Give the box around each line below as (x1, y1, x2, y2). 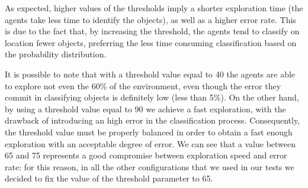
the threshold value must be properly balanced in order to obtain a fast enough (5, 125, 293, 138)
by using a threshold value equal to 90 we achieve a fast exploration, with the (5, 102, 286, 115)
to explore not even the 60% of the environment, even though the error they (5, 79, 281, 92)
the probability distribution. (5, 48, 107, 60)
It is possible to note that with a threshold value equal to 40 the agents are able (5, 67, 296, 80)
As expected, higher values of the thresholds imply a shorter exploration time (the (5, 2, 303, 14)
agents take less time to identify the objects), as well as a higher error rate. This (5, 13, 296, 25)
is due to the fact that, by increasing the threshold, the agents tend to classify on (5, 25, 300, 37)
